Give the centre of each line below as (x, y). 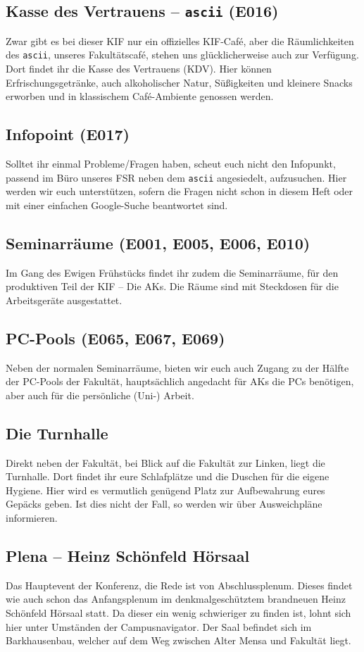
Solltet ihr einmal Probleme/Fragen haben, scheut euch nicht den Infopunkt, (171, 164)
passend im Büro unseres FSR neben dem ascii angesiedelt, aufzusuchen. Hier (176, 177)
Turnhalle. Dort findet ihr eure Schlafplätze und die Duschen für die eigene (168, 476)
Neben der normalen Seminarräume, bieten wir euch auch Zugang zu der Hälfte (177, 367)
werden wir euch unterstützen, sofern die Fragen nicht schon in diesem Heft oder (180, 191)
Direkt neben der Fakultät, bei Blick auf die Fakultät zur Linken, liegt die (165, 462)
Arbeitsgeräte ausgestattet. (64, 300)
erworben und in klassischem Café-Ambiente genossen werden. (140, 96)
